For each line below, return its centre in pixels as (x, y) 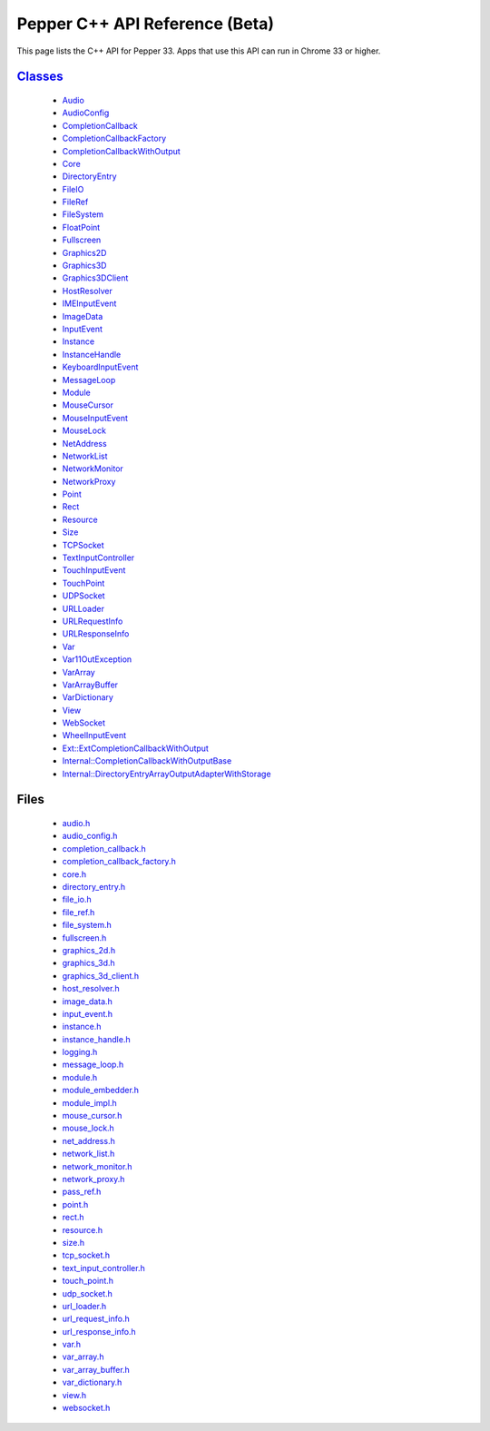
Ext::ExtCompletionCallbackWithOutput (135, 748)
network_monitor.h (97, 1166)
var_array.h (83, 1357)
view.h (74, 1395)
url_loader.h (84, 1306)
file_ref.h (78, 912)
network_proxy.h (93, 1179)
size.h (73, 1242)
